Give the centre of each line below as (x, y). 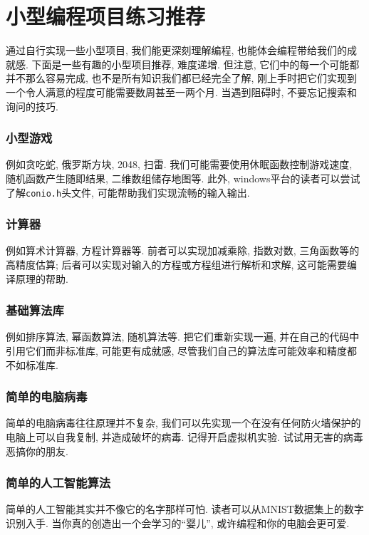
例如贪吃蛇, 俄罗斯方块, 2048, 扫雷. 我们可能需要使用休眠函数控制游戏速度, (179, 164)
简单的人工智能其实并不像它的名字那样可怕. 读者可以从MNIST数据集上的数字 (185, 509)
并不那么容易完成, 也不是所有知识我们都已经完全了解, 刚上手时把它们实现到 (182, 78)
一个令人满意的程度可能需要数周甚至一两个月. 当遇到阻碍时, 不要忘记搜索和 (182, 92)
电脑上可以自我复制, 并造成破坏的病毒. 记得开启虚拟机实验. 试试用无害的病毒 (184, 436)
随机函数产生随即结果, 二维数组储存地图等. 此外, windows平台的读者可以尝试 (183, 178)
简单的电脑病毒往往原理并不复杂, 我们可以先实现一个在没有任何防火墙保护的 (183, 423)
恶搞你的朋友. (37, 451)
